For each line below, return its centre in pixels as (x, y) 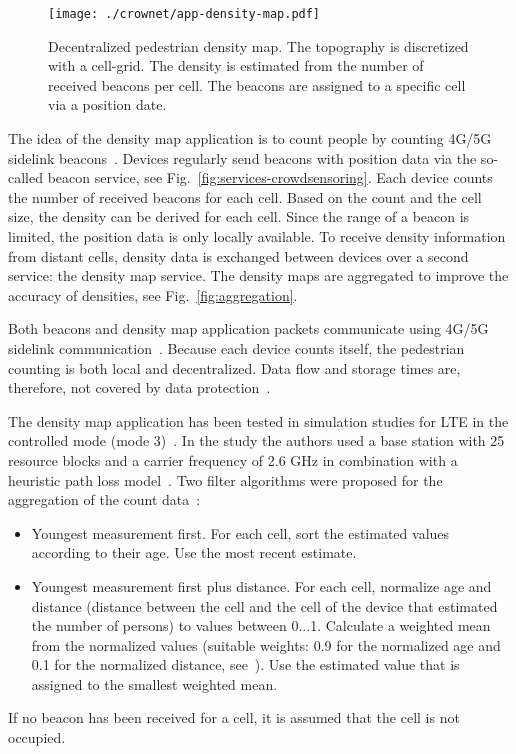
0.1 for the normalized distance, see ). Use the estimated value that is (245, 664)
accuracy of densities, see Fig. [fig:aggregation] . (153, 294)
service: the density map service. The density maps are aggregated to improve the (258, 275)
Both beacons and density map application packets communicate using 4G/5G (248, 328)
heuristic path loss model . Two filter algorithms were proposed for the (225, 479)
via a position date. (107, 104)
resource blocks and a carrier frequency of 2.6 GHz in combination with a (233, 459)
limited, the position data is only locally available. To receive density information (257, 236)
